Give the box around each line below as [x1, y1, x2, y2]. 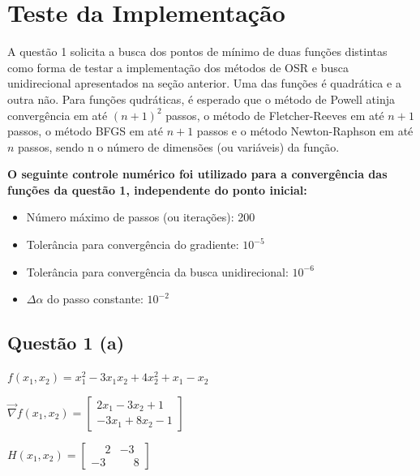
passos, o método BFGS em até [7, 122, 164, 139]
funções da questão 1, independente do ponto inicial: [7, 181, 307, 198]
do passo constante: [47, 290, 144, 307]
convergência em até [7, 106, 108, 123]
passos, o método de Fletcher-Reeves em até [165, 106, 384, 123]
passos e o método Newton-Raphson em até [196, 122, 414, 139]
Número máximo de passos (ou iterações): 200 [26, 208, 255, 225]
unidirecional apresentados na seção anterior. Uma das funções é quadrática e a [7, 75, 401, 92]
